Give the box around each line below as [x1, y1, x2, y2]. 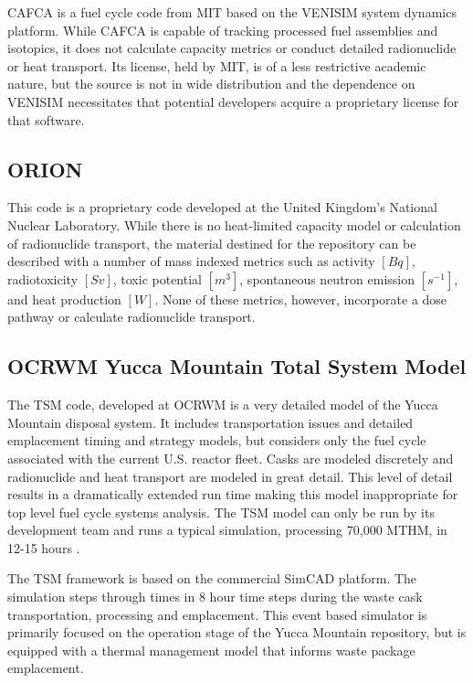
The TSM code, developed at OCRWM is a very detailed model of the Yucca [7, 395, 438, 414]
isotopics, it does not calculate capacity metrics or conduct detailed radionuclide [7, 38, 457, 58]
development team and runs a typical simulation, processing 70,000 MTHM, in [7, 520, 447, 539]
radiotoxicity [7, 269, 79, 288]
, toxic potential [112, 269, 202, 288]
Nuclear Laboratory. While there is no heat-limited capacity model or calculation [7, 215, 461, 234]
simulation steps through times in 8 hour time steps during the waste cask [7, 587, 423, 606]
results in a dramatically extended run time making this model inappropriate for [7, 485, 458, 504]
